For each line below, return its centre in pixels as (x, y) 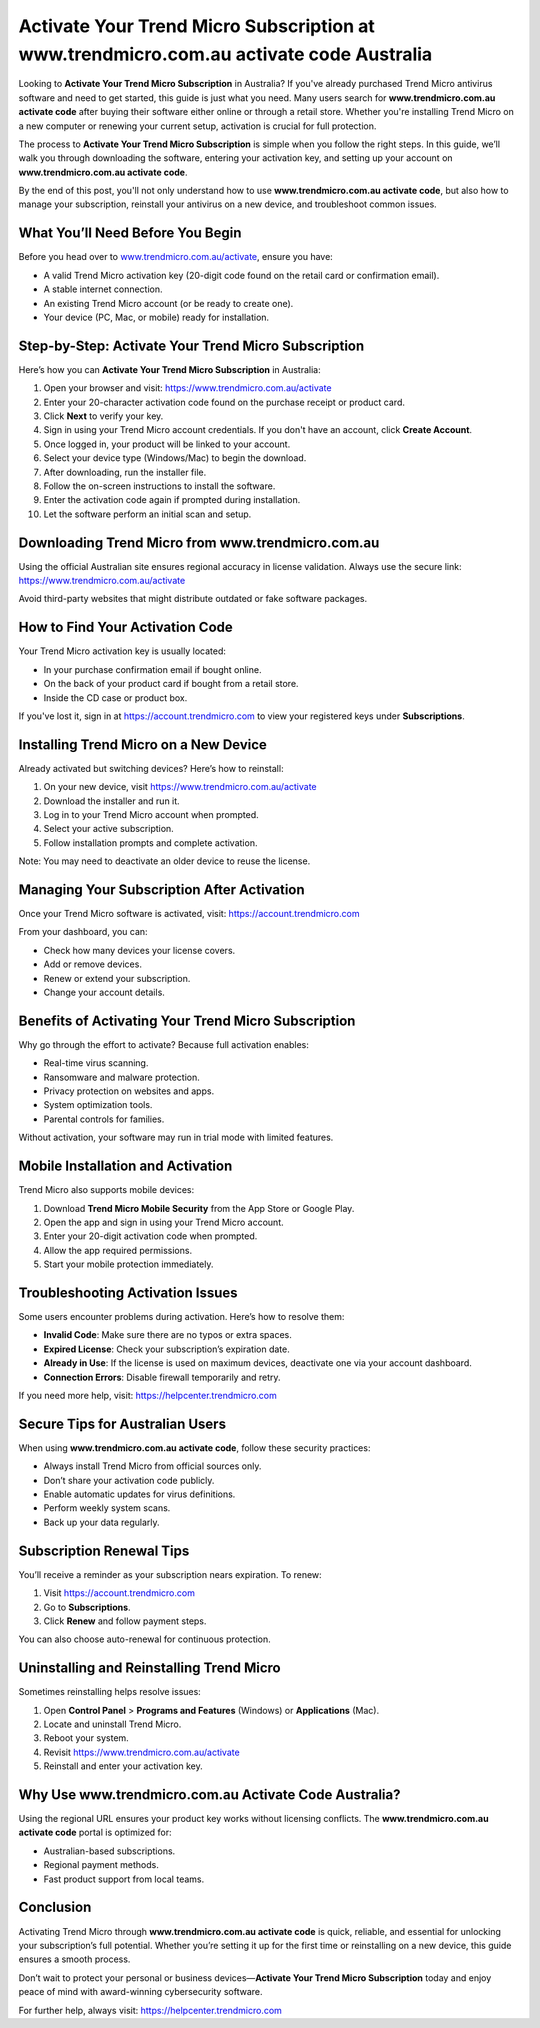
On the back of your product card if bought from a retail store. (171, 684)
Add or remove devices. (92, 964)
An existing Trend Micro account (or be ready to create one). (168, 303)
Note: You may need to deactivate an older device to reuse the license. (164, 861)
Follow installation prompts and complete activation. (150, 842)
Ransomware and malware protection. (121, 1077)
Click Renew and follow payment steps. (125, 1621)
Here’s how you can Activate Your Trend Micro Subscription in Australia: (170, 369)
